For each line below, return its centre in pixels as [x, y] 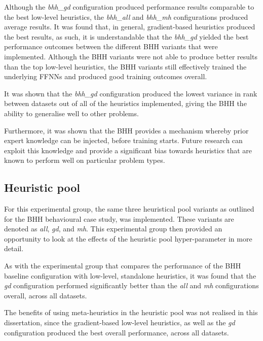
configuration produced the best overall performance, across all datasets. [117, 332]
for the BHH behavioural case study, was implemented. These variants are [119, 218]
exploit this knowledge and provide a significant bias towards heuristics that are [128, 150]
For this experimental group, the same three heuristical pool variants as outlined [129, 209]
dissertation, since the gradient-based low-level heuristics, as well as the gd [120, 322]
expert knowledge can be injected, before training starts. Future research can [123, 140]
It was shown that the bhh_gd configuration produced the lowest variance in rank [131, 93]
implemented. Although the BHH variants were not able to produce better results [131, 56]
